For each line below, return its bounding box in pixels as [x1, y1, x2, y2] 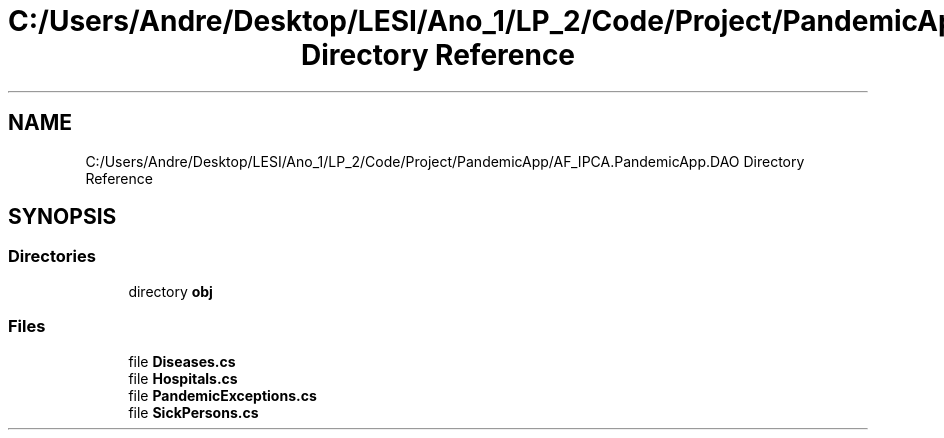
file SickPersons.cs [128, 403, 259, 421]
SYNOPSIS [8, 204, 117, 230]
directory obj [128, 282, 213, 300]
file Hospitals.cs [128, 369, 238, 387]
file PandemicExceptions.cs [128, 386, 317, 404]
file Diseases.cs [128, 352, 236, 370]
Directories [8, 246, 96, 267]
